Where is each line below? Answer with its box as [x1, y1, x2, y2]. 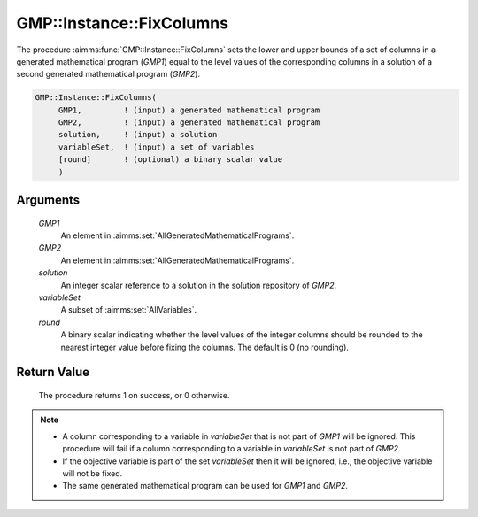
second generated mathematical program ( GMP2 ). [16, 69, 201, 80]
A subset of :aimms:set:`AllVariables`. [60, 305, 197, 315]
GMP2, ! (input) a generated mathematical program [58, 118, 320, 127]
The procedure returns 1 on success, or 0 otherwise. [38, 390, 230, 400]
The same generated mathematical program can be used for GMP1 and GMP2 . [62, 481, 349, 491]
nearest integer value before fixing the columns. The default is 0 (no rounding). [60, 342, 350, 352]
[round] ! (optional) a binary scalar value [58, 155, 283, 165]
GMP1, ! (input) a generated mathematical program [58, 104, 320, 115]
